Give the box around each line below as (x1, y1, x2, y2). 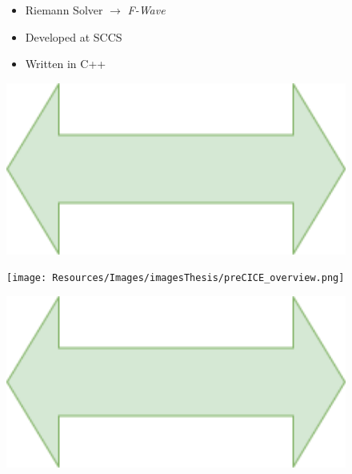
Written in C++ (25, 55, 106, 72)
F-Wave (127, 2, 166, 18)
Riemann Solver (25, 2, 103, 18)
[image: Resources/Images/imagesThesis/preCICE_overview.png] (6, 272, 345, 284)
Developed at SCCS (25, 28, 122, 45)
